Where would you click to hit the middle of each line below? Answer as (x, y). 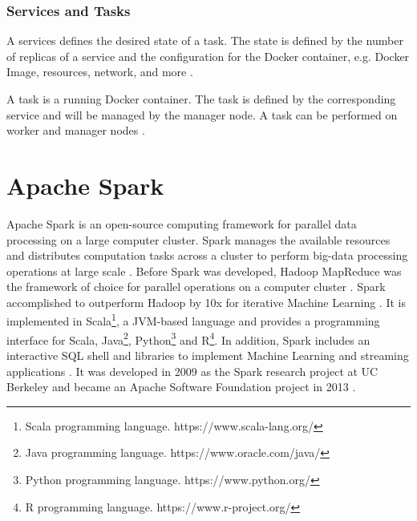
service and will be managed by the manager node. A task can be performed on (202, 114)
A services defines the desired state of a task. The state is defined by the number (205, 40)
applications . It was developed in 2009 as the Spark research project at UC (192, 371)
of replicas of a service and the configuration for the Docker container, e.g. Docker (208, 56)
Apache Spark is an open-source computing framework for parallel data (182, 223)
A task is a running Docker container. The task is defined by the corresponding (201, 99)
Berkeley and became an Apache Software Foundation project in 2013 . (181, 387)
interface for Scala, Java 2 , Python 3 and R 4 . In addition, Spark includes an (188, 338)
